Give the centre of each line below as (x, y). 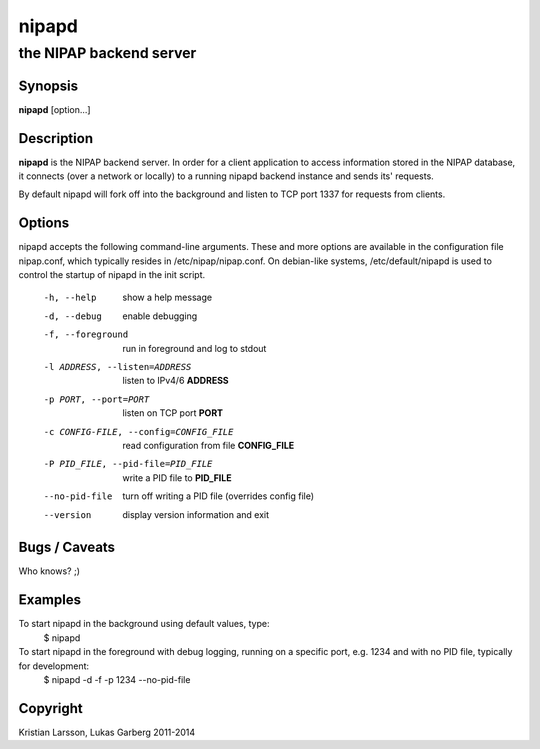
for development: (54, 666)
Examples (50, 600)
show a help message (167, 297)
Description (56, 138)
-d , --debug (72, 316)
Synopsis (48, 85)
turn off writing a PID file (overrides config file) (218, 496)
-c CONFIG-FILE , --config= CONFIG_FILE (138, 431)
